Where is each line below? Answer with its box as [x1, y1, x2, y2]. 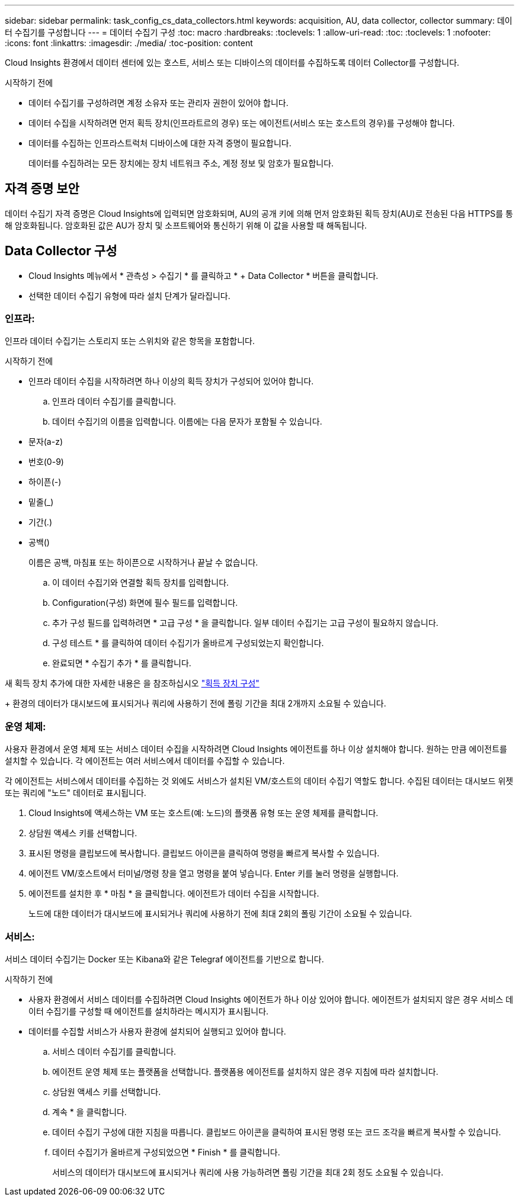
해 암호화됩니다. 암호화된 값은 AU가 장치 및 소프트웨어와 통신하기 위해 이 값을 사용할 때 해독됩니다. [5, 220, 367, 230]
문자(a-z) [28, 436, 63, 447]
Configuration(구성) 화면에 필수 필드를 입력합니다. [52, 598, 238, 608]
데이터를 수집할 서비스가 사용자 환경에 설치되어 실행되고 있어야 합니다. [28, 1026, 286, 1036]
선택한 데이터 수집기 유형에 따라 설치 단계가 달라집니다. [28, 290, 230, 301]
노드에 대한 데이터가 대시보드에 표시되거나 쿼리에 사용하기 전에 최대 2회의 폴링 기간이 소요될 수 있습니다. [28, 908, 412, 919]
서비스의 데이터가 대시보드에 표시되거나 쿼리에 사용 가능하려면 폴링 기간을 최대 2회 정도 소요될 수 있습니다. [52, 1167, 444, 1177]
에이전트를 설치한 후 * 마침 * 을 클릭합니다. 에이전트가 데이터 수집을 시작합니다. [28, 888, 319, 899]
